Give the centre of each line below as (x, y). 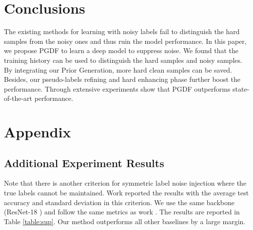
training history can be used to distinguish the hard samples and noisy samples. (123, 60)
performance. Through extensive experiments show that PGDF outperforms (117, 88)
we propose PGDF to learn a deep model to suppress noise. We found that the (121, 50)
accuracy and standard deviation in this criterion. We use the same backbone (119, 202)
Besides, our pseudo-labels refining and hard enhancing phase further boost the (122, 79)
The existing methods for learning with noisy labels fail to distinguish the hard (122, 31)
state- (241, 88)
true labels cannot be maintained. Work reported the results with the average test (126, 193)
